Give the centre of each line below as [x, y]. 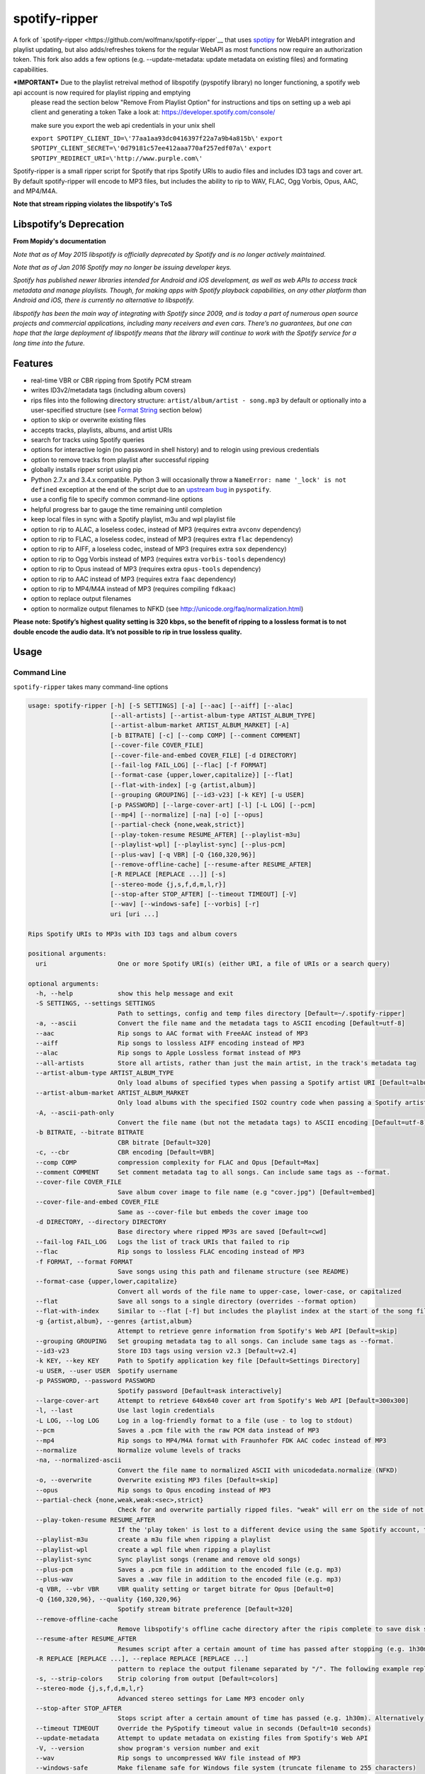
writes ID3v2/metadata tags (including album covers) [108, 390]
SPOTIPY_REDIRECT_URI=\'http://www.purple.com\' [117, 158]
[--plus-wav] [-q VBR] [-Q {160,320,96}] [183, 854]
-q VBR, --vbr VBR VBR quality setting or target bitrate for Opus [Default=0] [185, 1589]
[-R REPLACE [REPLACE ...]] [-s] [168, 874]
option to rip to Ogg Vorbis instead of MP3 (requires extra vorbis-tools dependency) [158, 559]
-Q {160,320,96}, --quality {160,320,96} [109, 1599]
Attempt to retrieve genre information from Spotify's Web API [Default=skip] [257, 1331]
